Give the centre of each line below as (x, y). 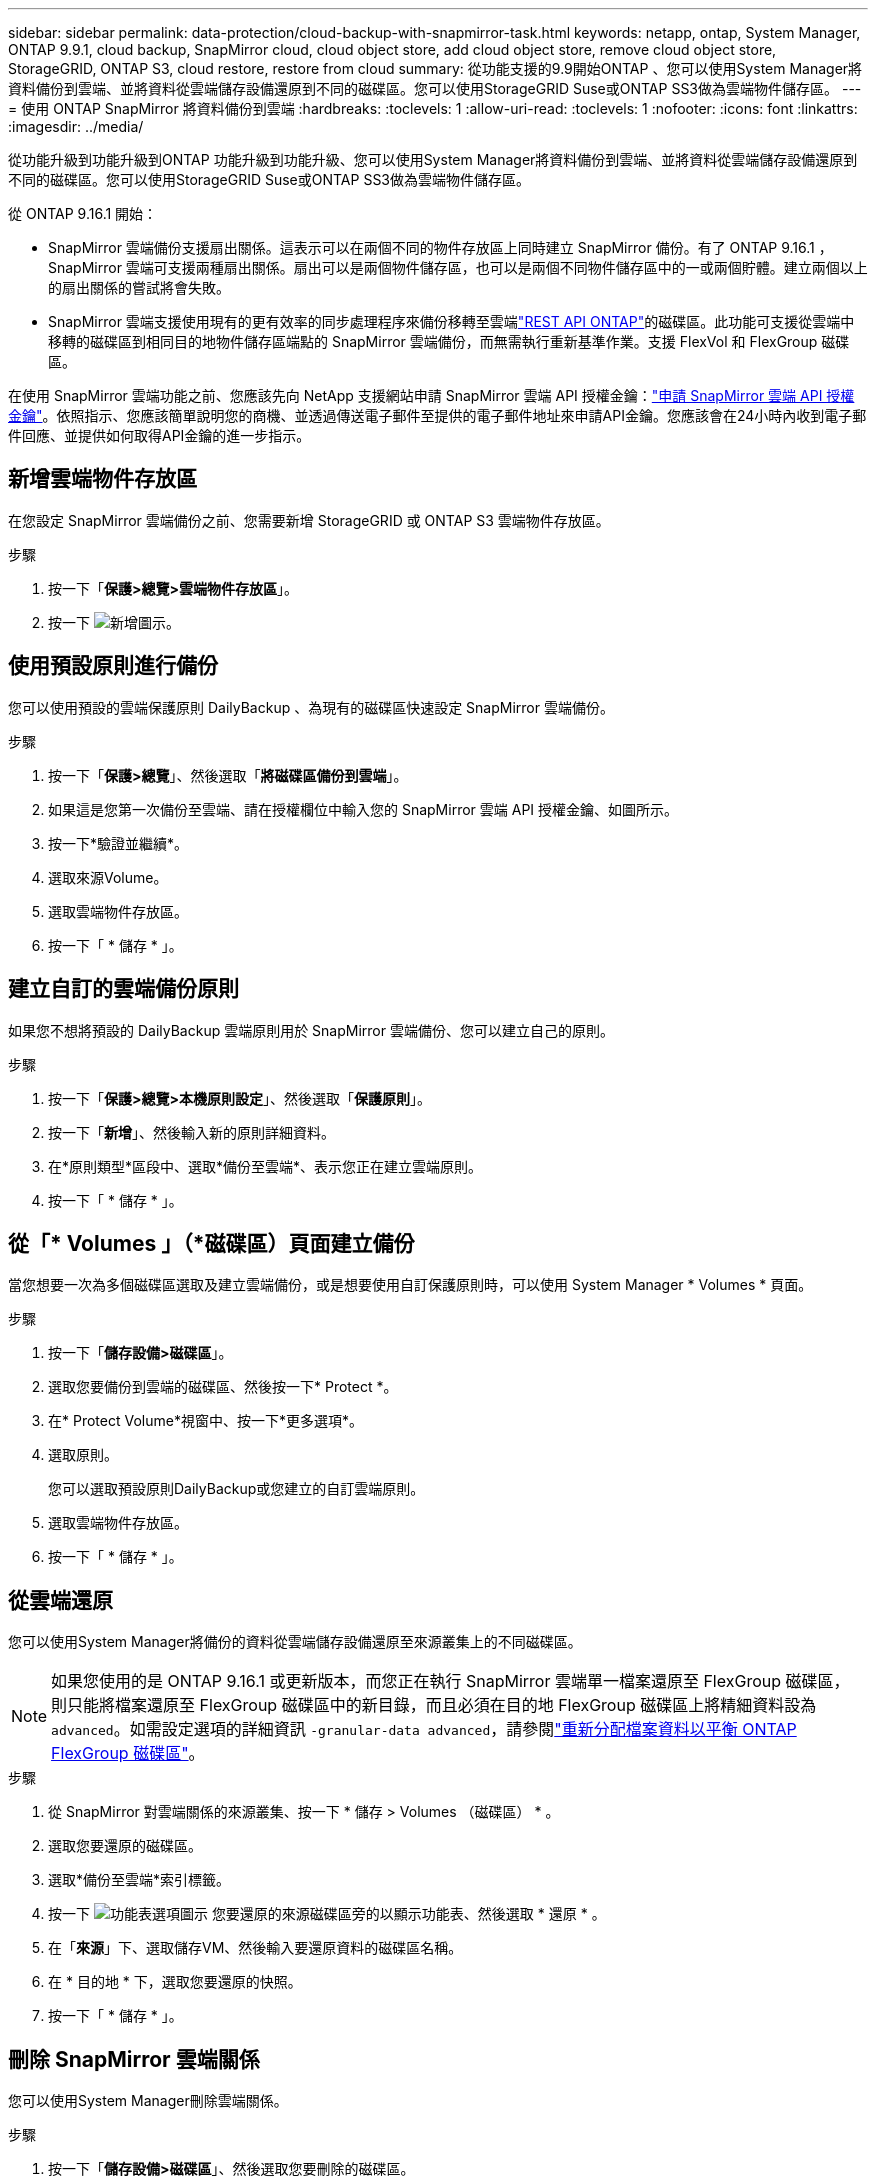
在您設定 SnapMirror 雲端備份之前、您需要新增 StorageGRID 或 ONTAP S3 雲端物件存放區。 (309, 520)
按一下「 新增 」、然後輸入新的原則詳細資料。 (191, 1132)
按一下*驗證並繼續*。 (118, 843)
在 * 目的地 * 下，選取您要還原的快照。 (175, 1982)
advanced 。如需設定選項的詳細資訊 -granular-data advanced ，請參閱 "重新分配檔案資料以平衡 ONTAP (424, 1729)
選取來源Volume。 (108, 877)
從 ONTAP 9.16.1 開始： (83, 213)
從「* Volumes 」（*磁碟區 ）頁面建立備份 (211, 1243)
